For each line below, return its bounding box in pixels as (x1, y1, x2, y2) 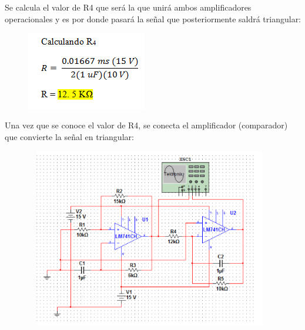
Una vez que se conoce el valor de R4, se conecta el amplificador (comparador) (5, 119, 288, 131)
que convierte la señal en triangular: (5, 130, 134, 142)
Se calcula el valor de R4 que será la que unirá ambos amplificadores (5, 1, 252, 13)
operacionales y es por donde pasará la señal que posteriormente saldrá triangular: (5, 12, 301, 25)
